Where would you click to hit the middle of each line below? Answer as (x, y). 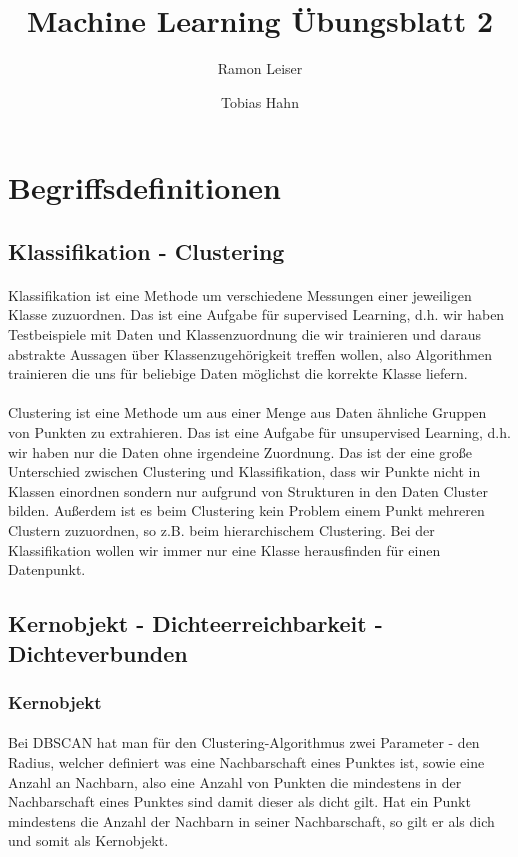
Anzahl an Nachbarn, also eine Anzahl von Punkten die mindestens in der (235, 781)
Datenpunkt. (47, 569)
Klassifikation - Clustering (146, 250)
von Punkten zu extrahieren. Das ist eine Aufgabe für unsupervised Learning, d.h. (259, 432)
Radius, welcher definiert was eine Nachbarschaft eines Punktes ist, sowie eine (246, 761)
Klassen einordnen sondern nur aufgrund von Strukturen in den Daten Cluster (248, 490)
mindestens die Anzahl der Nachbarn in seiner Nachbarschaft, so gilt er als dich (251, 820)
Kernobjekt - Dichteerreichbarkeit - (195, 623)
